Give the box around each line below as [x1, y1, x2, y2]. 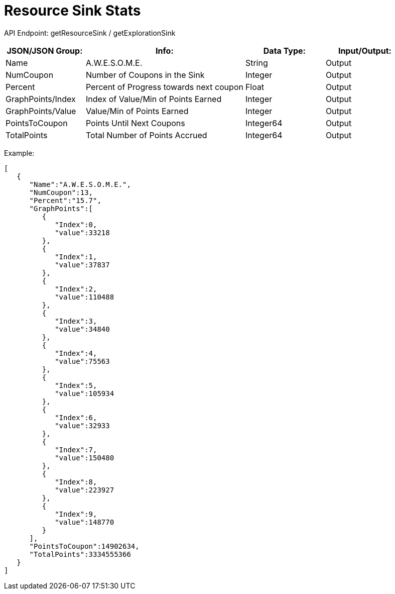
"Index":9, [55, 510, 97, 518]
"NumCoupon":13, [29, 188, 93, 196]
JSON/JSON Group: [7, 45, 83, 56]
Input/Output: [338, 45, 391, 56]
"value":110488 [55, 292, 114, 301]
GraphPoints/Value [6, 106, 76, 116]
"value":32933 [55, 421, 110, 430]
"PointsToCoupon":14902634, [29, 542, 140, 550]
